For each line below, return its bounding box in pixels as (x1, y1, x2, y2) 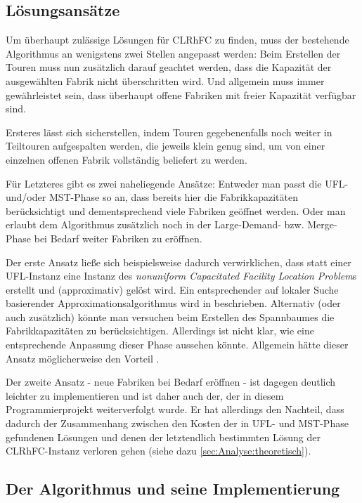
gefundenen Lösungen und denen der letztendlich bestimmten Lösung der (6, 429, 321, 444)
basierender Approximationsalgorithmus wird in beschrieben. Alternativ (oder (6, 296, 341, 311)
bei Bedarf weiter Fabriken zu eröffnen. (34, 230, 202, 245)
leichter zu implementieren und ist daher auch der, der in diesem (6, 388, 284, 403)
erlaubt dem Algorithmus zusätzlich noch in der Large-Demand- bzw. (6, 217, 304, 232)
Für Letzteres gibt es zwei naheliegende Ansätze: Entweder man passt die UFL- (6, 176, 349, 190)
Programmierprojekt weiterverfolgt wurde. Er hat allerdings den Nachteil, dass (6, 402, 344, 417)
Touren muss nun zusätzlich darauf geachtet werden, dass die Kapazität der (6, 60, 332, 74)
